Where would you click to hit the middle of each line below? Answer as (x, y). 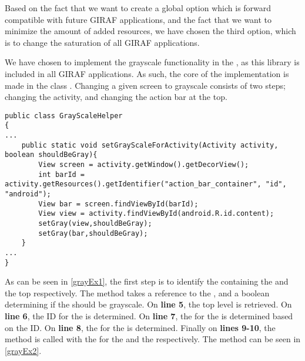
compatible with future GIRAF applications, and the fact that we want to (138, 19)
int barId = (62, 174)
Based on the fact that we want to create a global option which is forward (138, 8)
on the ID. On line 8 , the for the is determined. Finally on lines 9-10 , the (140, 327)
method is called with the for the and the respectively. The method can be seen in (153, 339)
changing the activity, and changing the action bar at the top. (116, 97)
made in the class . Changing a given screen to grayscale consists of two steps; (145, 85)
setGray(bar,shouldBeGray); (93, 233)
